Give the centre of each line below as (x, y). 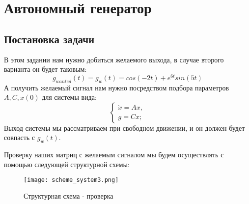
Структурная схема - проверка (69, 196)
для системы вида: (69, 97)
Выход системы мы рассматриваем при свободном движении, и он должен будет (124, 128)
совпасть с (20, 137)
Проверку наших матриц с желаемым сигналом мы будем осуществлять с (114, 155)
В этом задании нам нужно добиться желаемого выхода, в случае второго (114, 59)
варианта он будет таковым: (45, 69)
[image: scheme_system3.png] (71, 180)
